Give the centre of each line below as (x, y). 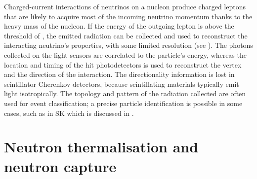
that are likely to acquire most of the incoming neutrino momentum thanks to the (128, 16)
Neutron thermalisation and (101, 147)
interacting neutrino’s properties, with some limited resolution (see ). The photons (128, 45)
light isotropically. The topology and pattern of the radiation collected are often (125, 93)
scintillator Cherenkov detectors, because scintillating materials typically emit (122, 84)
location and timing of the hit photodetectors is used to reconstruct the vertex (123, 64)
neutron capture (60, 166)
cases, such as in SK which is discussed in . (69, 113)
